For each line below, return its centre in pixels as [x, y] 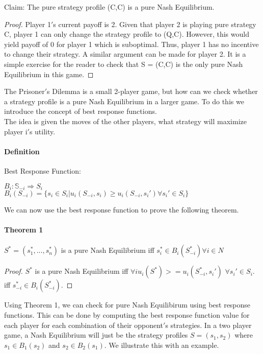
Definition [22, 151]
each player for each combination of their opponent [84, 325]
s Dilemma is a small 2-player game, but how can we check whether [152, 91]
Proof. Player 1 [28, 24]
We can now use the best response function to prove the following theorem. [122, 209]
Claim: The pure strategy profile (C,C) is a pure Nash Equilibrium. [109, 7]
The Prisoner [24, 91]
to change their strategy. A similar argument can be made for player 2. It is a [125, 54]
